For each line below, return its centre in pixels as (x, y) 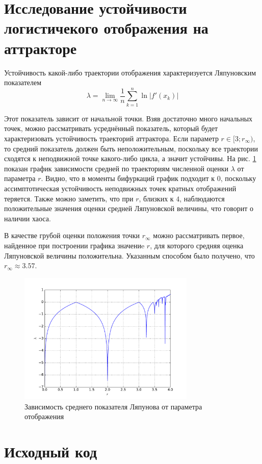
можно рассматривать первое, (199, 235)
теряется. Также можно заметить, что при (69, 198)
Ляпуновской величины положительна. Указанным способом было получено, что (129, 255)
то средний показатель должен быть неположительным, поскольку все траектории (131, 148)
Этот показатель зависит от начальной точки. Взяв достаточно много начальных (128, 118)
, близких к (156, 198)
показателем (23, 82)
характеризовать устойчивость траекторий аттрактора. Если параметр (111, 138)
